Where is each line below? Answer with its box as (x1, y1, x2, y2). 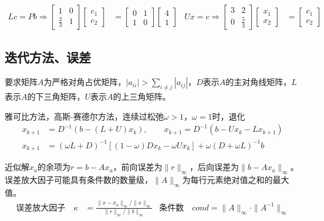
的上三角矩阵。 (113, 90, 171, 103)
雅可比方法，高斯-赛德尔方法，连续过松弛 (5, 110, 164, 122)
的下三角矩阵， (27, 90, 85, 103)
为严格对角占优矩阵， (43, 76, 126, 88)
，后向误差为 (190, 161, 239, 173)
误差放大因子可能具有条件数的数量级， (5, 174, 153, 186)
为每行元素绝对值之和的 (182, 174, 273, 186)
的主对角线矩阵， (225, 76, 292, 88)
